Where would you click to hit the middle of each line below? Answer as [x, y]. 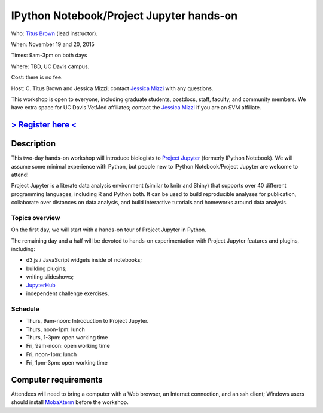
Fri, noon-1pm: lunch [51, 354]
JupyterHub [41, 285]
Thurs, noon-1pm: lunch [55, 329]
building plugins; [46, 268]
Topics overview [36, 218]
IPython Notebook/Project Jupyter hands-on [124, 16]
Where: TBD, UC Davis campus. [50, 66]
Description [33, 144]
